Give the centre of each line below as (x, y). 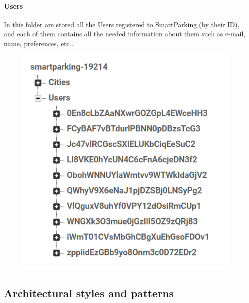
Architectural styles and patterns (89, 293)
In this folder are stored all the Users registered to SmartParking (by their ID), (122, 24)
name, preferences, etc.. (39, 43)
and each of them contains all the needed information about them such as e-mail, (125, 34)
